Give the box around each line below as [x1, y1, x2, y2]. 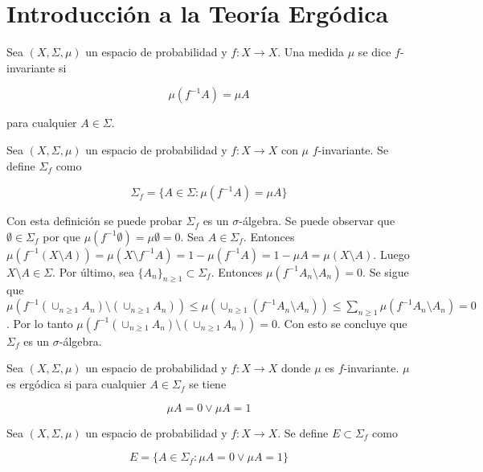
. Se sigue [362, 263, 409, 280]
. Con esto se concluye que [277, 314, 407, 331]
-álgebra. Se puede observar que [239, 212, 395, 229]
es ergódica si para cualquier [6, 376, 146, 392]
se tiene [189, 376, 227, 392]
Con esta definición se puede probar [6, 212, 182, 229]
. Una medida [277, 43, 345, 60]
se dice [358, 43, 391, 60]
